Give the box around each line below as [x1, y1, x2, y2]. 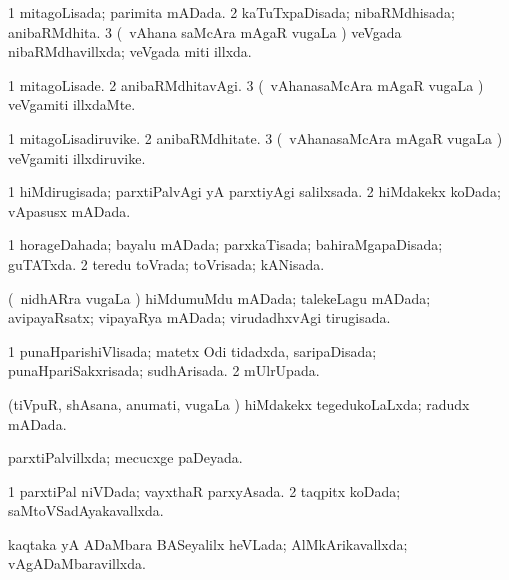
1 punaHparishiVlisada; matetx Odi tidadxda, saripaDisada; [8, 340, 377, 361]
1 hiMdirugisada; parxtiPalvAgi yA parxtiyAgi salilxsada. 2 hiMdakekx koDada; [8, 181, 501, 202]
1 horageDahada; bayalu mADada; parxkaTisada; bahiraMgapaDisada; [8, 234, 443, 255]
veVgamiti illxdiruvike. [8, 147, 146, 168]
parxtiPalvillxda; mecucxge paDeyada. [8, 447, 243, 468]
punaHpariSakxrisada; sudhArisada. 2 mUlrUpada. [8, 360, 320, 381]
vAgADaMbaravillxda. [8, 553, 146, 574]
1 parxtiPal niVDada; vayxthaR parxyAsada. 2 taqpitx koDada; [8, 480, 401, 501]
